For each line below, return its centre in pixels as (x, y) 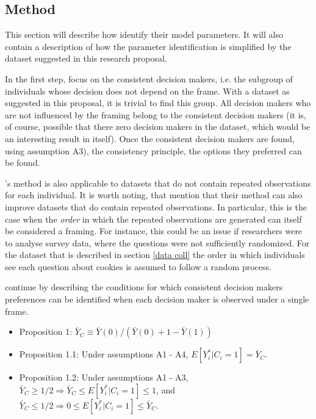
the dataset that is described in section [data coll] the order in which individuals (155, 255)
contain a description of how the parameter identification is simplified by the (148, 46)
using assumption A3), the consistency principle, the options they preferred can (153, 150)
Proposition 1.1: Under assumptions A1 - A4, (104, 354)
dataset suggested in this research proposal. (86, 58)
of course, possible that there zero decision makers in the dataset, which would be (158, 127)
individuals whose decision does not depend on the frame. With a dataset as (147, 91)
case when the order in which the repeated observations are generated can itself (153, 219)
